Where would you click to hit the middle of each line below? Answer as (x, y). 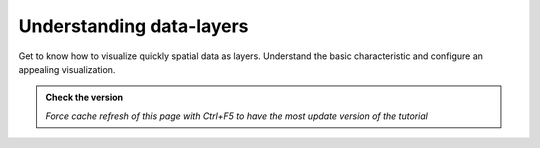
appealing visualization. (67, 69)
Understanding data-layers (133, 26)
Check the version (84, 97)
